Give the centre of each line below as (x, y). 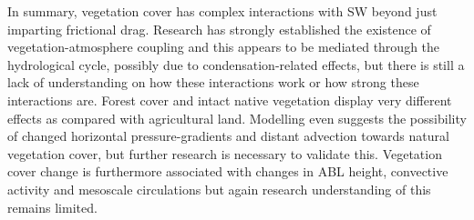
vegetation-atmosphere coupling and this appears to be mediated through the (224, 47)
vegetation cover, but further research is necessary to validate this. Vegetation (225, 153)
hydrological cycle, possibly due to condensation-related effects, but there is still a (236, 64)
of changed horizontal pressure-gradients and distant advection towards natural (228, 136)
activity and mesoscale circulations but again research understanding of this (219, 189)
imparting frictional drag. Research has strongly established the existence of (219, 29)
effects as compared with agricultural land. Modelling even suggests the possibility (237, 118)
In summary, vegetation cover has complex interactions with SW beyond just (222, 11)
